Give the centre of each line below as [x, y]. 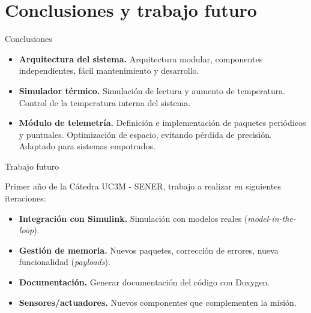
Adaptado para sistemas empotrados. [87, 146]
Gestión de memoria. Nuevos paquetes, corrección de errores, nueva [149, 250]
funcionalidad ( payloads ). [65, 262]
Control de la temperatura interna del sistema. [105, 102]
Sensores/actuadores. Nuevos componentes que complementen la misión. [158, 302]
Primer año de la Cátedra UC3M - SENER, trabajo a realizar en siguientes [143, 186]
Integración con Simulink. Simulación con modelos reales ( [133, 218]
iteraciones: [26, 198]
